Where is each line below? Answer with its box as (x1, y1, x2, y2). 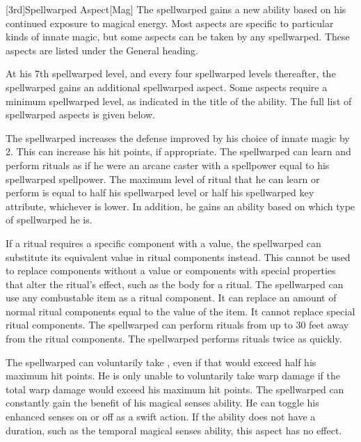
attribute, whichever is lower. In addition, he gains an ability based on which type (6, 198, 355, 213)
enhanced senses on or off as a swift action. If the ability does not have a (6, 409, 316, 424)
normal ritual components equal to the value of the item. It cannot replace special (6, 303, 355, 318)
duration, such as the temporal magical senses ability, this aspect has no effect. (6, 423, 342, 437)
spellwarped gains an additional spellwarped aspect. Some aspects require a (6, 79, 328, 94)
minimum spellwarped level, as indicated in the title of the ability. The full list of (6, 93, 352, 108)
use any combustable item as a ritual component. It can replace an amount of (6, 290, 337, 305)
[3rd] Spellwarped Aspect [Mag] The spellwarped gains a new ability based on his (6, 2, 346, 16)
